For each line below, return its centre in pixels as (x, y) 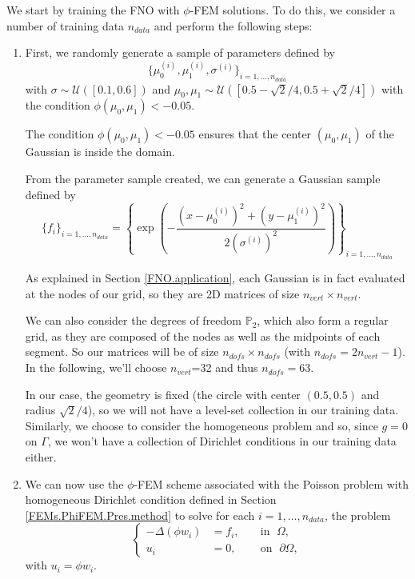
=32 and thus (225, 367)
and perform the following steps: (233, 25)
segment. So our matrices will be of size (122, 351)
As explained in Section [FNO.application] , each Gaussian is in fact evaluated (215, 278)
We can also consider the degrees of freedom (133, 320)
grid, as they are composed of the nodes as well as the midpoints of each (203, 335)
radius (40, 410)
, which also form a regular (323, 320)
